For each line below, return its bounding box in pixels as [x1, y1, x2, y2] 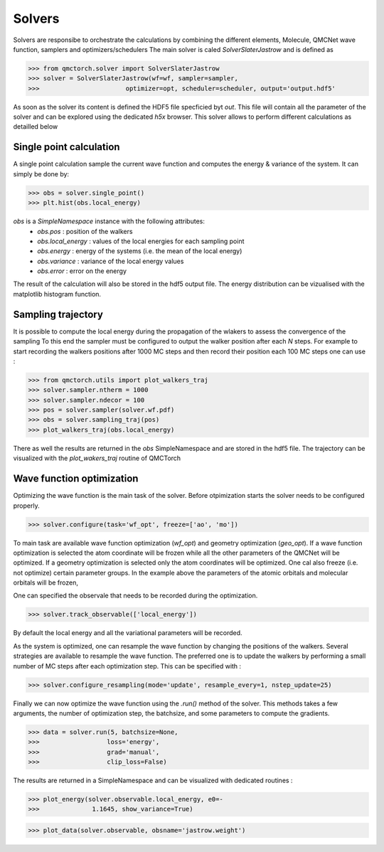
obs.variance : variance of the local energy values [37, 257, 184, 265]
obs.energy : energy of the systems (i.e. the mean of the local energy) [37, 247, 242, 255]
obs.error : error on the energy [37, 267, 127, 275]
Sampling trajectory [13, 308, 103, 320]
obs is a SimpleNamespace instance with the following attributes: [13, 217, 206, 225]
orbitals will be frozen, [13, 578, 78, 587]
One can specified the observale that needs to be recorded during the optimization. [13, 591, 258, 600]
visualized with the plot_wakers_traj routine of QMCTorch [13, 454, 181, 462]
